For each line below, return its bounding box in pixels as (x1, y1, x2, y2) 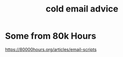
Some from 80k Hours (5, 30, 97, 42)
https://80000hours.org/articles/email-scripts (5, 46, 97, 52)
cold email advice (45, 3, 119, 14)
